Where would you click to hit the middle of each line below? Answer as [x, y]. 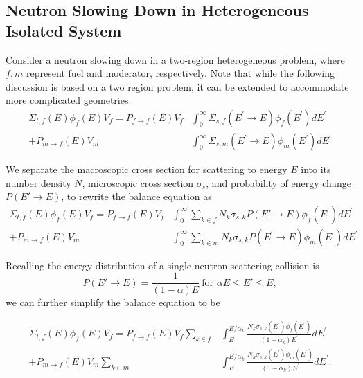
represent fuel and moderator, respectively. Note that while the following [180, 73]
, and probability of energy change [278, 182]
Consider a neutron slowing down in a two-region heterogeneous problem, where [175, 59]
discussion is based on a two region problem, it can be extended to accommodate [177, 86]
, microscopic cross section [138, 182]
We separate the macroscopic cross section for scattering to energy [147, 169]
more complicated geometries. [69, 100]
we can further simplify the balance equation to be [113, 301]
